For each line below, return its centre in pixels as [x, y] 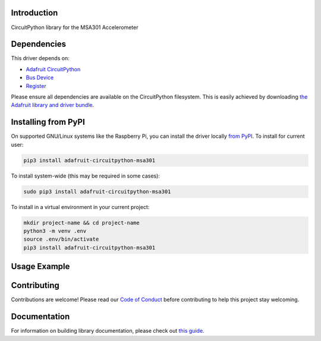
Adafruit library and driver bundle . [53, 105]
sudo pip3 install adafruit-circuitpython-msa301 [97, 191]
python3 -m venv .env [55, 231]
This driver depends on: [40, 58]
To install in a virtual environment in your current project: [80, 207]
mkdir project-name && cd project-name [81, 222]
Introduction [34, 13]
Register [36, 86]
